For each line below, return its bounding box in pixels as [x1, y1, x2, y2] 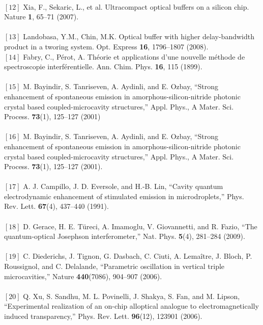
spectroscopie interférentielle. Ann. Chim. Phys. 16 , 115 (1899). [4, 61, 202, 72]
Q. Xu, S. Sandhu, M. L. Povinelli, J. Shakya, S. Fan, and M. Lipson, [23, 290, 240, 301]
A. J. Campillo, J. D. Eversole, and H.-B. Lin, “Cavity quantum [23, 181, 223, 192]
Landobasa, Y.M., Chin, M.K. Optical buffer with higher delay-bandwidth [23, 31, 254, 42]
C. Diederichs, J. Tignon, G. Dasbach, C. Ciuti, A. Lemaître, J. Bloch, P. [23, 251, 252, 261]
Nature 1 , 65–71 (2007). [4, 11, 79, 22]
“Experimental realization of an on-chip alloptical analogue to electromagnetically [4, 301, 259, 311]
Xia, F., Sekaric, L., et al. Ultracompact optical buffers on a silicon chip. [23, 1, 249, 12]
